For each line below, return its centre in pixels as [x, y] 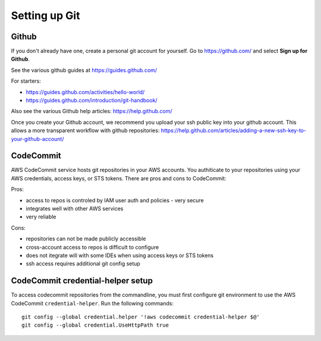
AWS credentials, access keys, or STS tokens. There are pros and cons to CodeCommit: [119, 178]
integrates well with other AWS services [75, 209]
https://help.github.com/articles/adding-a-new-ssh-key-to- [233, 130]
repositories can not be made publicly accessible [86, 239]
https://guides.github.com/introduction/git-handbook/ [92, 101]
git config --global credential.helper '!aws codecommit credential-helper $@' [141, 317]
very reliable [41, 217]
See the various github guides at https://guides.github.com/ [84, 70]
